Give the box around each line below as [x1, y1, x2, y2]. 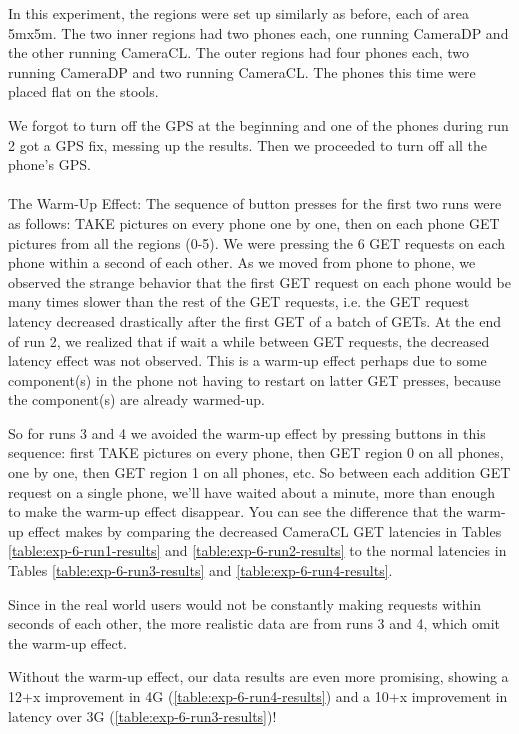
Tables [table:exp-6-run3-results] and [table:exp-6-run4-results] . [8, 560, 393, 581]
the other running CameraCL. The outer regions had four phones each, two [8, 42, 470, 63]
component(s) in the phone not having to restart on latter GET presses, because [8, 369, 501, 390]
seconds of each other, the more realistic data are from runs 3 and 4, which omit [8, 613, 501, 634]
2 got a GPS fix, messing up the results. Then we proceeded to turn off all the [8, 134, 488, 155]
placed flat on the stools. [8, 81, 159, 102]
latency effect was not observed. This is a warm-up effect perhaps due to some [8, 350, 487, 371]
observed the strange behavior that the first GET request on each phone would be [8, 271, 511, 292]
